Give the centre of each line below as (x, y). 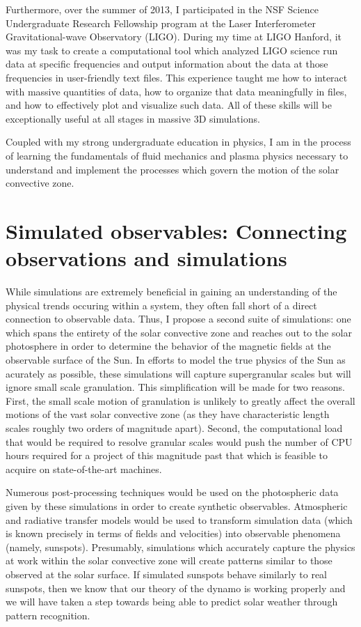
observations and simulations (146, 258)
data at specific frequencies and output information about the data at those (167, 64)
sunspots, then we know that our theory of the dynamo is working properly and (176, 588)
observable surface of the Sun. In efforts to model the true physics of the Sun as (176, 359)
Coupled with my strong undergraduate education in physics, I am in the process (178, 142)
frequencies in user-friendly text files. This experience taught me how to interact (177, 77)
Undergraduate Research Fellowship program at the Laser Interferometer (161, 23)
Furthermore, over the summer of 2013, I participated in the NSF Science (162, 9)
